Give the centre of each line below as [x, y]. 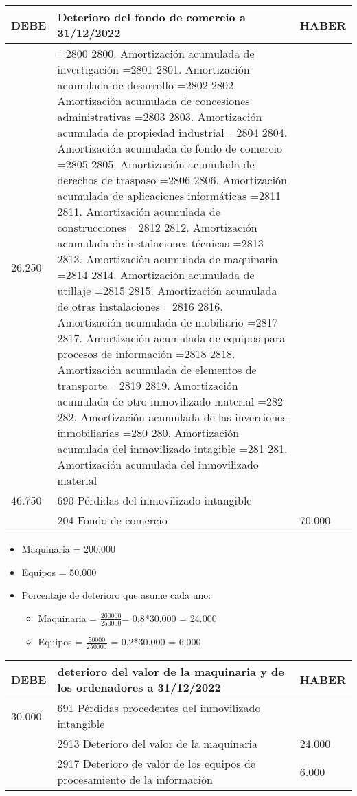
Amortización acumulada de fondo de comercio [170, 148]
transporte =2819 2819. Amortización [148, 385]
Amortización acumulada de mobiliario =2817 [168, 322]
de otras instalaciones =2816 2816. [140, 306]
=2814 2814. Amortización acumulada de [156, 275]
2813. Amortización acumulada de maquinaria [168, 259]
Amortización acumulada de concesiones [153, 101]
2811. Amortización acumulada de [139, 211]
